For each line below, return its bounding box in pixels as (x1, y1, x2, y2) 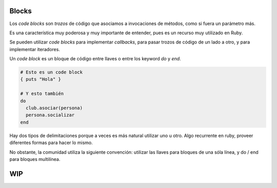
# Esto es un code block (20, 69, 83, 75)
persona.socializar (26, 112, 75, 118)
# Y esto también (20, 91, 64, 97)
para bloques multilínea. (9, 156, 61, 162)
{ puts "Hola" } (20, 77, 62, 82)
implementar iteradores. (9, 46, 60, 52)
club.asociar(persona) (26, 105, 83, 111)
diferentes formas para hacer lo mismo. (9, 139, 93, 146)
